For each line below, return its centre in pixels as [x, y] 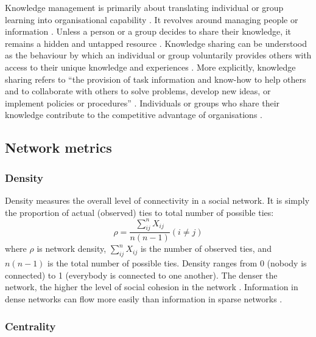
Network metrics [58, 148]
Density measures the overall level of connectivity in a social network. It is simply [157, 200]
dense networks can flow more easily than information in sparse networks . [144, 299]
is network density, [72, 248]
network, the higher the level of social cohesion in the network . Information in [152, 287]
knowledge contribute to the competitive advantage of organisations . [134, 115]
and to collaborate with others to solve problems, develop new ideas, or [138, 91]
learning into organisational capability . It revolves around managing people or [152, 19]
